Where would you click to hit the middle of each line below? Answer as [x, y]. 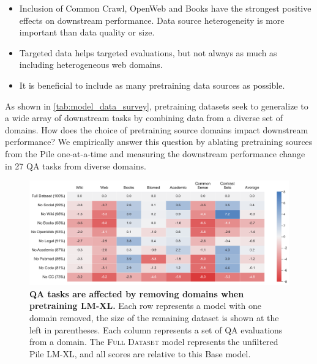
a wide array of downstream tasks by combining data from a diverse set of [144, 118]
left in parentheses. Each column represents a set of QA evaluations [156, 329]
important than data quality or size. [87, 32]
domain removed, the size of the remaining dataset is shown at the [154, 317]
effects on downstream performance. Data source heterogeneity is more [152, 20]
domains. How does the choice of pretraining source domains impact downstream [157, 129]
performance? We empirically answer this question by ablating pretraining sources [159, 142]
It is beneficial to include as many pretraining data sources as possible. [152, 85]
